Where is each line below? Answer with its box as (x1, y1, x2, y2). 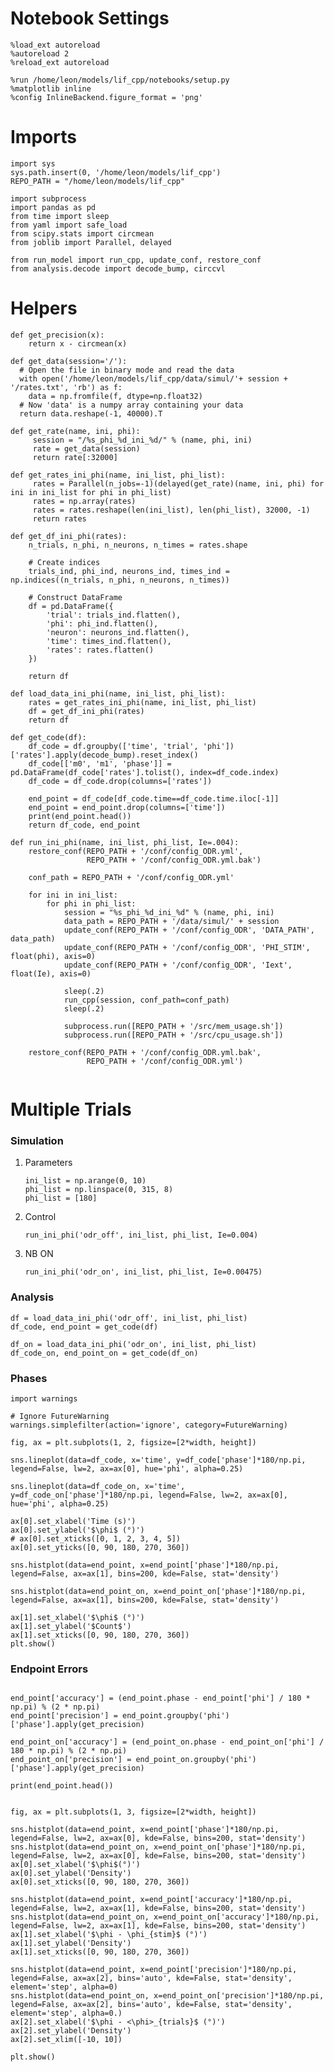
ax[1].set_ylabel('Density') (10, 1938, 132, 1949)
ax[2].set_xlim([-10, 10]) (10, 2035, 123, 2045)
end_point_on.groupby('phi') (135, 1755, 257, 1765)
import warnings (10, 1393, 78, 1404)
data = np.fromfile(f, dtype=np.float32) (28, 391, 203, 401)
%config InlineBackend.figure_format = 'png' (10, 92, 203, 102)
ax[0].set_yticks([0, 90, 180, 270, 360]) (10, 1542, 190, 1552)
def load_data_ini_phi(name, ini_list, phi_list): (10, 688, 226, 699)
